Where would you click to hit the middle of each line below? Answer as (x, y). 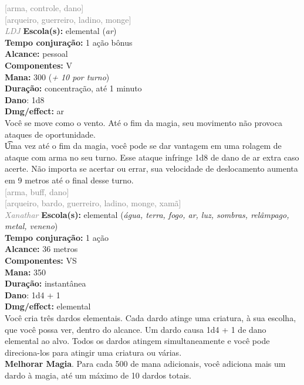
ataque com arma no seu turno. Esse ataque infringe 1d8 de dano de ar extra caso (152, 157)
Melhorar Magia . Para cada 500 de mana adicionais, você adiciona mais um (145, 364)
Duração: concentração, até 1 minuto (73, 88)
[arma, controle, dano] (44, 8)
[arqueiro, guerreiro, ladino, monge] (68, 19)
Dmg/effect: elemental (48, 306)
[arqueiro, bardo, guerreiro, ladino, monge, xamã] (93, 203)
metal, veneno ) (31, 226)
